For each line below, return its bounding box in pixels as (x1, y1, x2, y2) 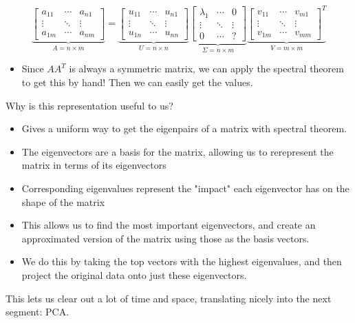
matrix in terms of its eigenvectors (21, 158, 166, 172)
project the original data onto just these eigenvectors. (21, 267, 247, 282)
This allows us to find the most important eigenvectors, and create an (21, 218, 316, 232)
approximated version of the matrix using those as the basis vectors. (21, 231, 310, 245)
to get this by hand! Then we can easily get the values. (21, 74, 253, 89)
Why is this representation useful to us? (6, 98, 173, 112)
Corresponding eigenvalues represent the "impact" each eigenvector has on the (21, 180, 349, 195)
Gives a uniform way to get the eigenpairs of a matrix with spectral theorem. (21, 121, 347, 136)
